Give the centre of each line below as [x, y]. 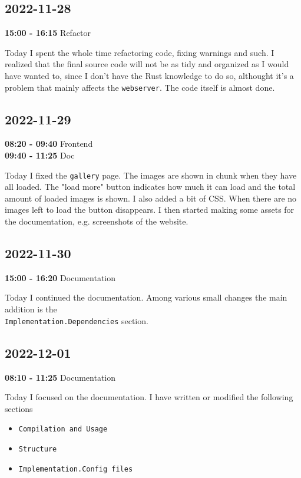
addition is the [31, 309]
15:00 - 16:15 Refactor [48, 33]
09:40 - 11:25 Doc [40, 155]
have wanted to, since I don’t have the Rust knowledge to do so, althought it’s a [149, 75]
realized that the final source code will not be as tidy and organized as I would [147, 64]
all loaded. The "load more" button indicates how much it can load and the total [150, 187]
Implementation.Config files [76, 469]
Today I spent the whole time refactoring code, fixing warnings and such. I [140, 52]
